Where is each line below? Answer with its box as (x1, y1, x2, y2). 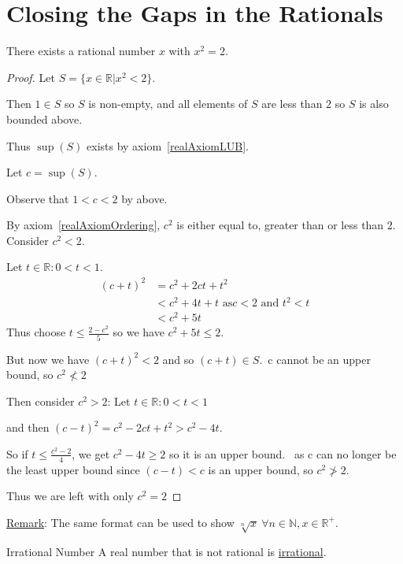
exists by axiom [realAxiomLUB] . (87, 137, 249, 154)
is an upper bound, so (208, 461, 313, 477)
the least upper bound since (6, 461, 140, 477)
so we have (113, 324, 165, 340)
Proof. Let (6, 69, 55, 85)
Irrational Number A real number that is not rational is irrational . (6, 543, 327, 559)
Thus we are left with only (6, 488, 134, 504)
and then (6, 419, 50, 436)
